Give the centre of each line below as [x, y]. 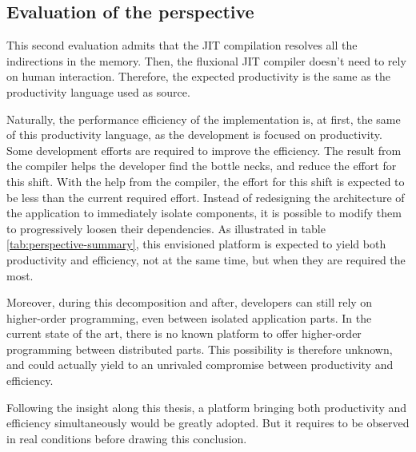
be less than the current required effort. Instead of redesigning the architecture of [206, 197]
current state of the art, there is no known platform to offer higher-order [184, 333]
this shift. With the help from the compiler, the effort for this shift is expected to [206, 181]
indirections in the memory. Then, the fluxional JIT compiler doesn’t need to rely [206, 60]
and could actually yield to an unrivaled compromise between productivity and [200, 365]
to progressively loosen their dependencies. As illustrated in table [166, 228]
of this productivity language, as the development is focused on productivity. [194, 135]
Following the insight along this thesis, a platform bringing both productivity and [207, 407]
